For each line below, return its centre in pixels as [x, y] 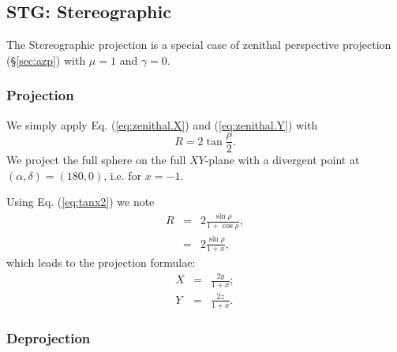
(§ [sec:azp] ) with [46, 60]
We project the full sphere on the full [96, 160]
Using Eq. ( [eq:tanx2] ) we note [81, 202]
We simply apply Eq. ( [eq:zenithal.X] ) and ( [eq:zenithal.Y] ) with [162, 124]
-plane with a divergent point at [282, 160]
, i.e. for [123, 175]
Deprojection [49, 338]
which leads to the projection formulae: [101, 262]
